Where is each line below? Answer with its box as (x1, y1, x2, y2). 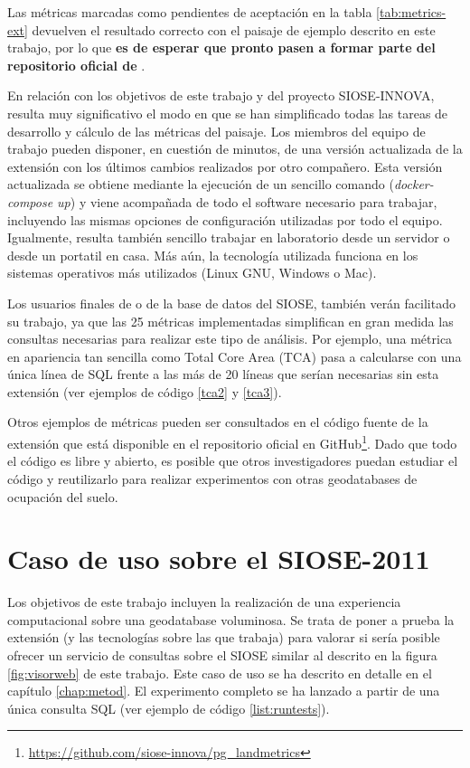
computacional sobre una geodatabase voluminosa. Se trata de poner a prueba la (7, 610, 455, 629)
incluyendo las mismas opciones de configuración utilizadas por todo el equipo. (7, 210, 443, 229)
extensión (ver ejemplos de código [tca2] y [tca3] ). (7, 382, 282, 401)
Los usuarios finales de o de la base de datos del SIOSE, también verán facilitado (7, 293, 456, 312)
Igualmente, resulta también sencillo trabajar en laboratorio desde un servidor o (7, 228, 450, 247)
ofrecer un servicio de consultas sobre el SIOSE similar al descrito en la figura (7, 646, 437, 664)
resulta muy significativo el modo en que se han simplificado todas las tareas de (7, 103, 448, 122)
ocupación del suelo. (7, 487, 118, 506)
